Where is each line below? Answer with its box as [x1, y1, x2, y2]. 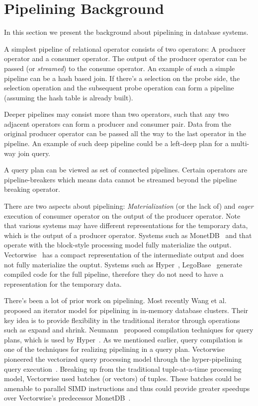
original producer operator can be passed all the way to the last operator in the [4, 128, 247, 139]
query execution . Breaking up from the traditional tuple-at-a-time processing [4, 363, 242, 374]
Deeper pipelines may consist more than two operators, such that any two [4, 109, 229, 119]
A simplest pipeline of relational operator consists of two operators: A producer [4, 43, 246, 54]
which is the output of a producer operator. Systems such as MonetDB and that [4, 230, 252, 240]
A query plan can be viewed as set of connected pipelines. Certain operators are [4, 164, 248, 175]
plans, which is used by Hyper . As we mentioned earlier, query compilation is [4, 334, 243, 344]
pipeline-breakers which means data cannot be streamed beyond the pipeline [4, 174, 237, 184]
